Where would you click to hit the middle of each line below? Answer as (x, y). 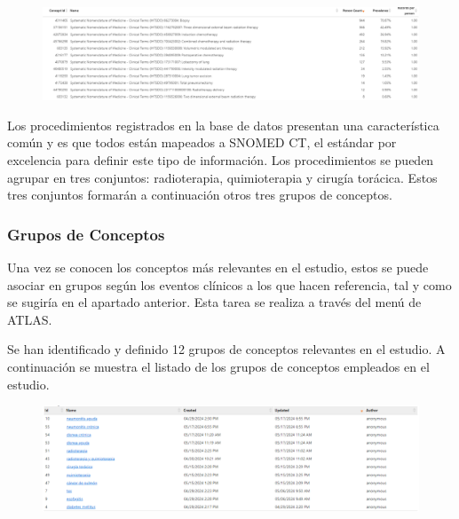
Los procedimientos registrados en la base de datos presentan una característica (223, 125)
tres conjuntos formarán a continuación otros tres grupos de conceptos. (200, 195)
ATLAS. (30, 319)
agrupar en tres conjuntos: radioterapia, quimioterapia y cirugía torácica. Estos (222, 177)
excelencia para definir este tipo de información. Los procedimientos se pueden (221, 159)
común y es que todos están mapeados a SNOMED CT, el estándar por (202, 142)
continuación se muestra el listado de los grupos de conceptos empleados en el (218, 366)
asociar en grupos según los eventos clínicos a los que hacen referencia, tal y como (229, 284)
